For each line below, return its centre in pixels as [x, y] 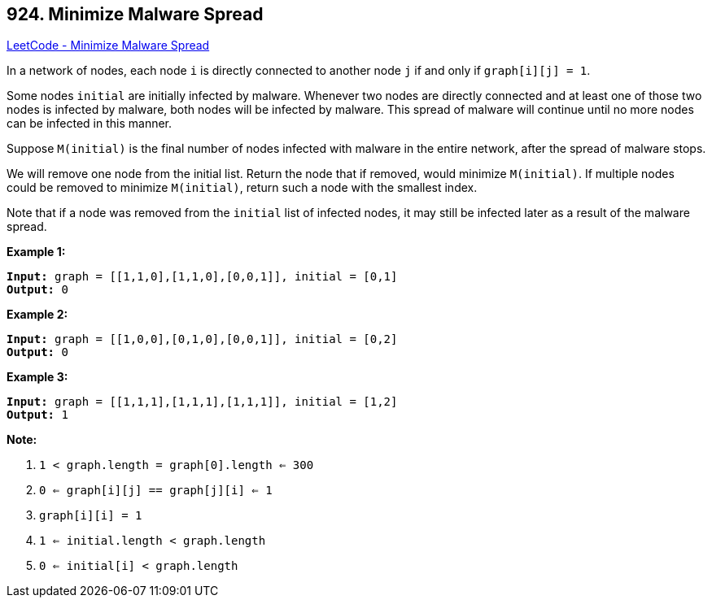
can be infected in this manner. [90, 124]
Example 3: [37, 377]
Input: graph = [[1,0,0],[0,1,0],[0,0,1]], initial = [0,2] [202, 339]
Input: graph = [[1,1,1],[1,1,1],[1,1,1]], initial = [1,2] [202, 402]
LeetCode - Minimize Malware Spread [108, 46]
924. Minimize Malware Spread [135, 14]
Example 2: [37, 315]
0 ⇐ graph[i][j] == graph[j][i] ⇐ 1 [156, 491]
